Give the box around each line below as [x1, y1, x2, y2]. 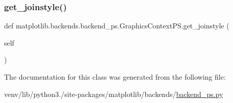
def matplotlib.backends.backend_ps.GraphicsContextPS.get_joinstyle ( [4, 20, 229, 31]
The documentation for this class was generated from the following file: [4, 72, 226, 82]
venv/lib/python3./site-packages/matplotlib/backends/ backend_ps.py [4, 88, 223, 99]
